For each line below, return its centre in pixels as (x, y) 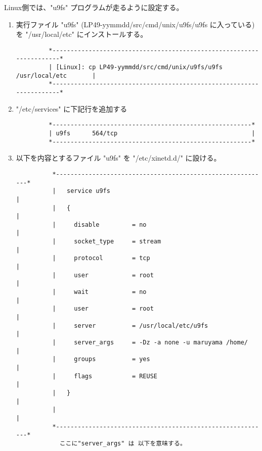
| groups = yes (101, 359)
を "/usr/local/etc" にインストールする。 (82, 34)
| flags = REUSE (105, 376)
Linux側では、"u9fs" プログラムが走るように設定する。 (94, 7)
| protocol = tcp (101, 258)
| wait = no (99, 292)
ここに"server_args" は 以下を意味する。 (123, 443)
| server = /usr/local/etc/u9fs (130, 325)
